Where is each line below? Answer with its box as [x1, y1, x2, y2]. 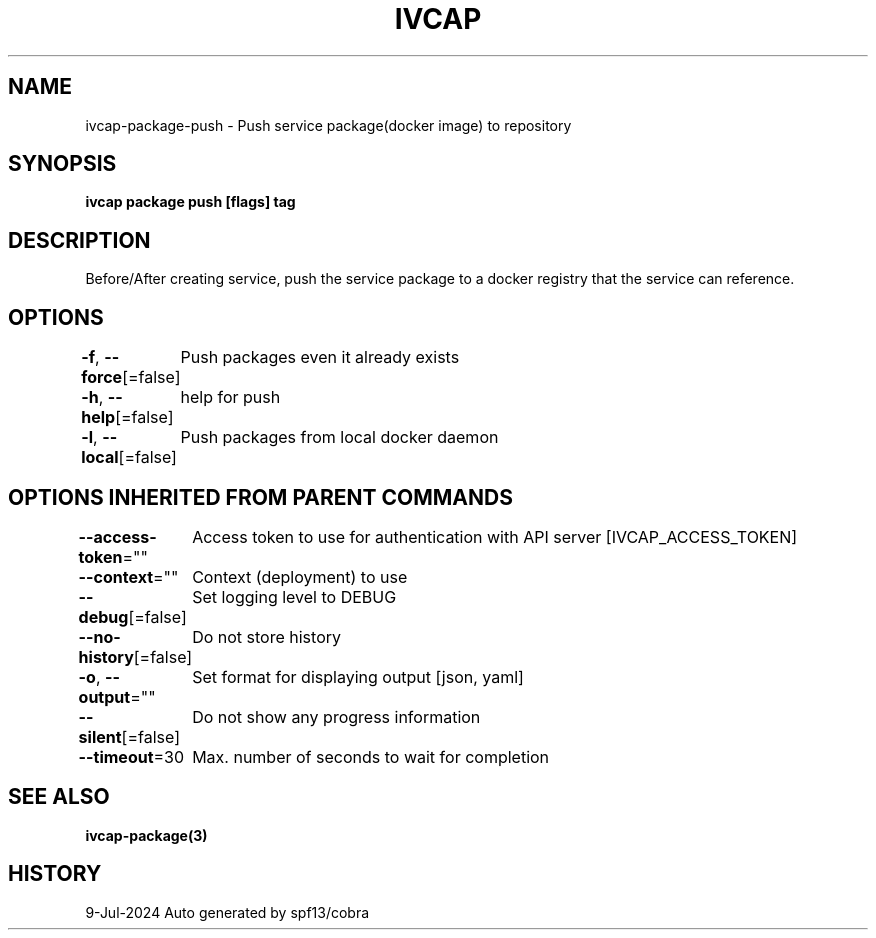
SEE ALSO [8, 784, 110, 810]
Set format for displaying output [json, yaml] [192, 666, 524, 687]
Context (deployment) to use [192, 566, 408, 587]
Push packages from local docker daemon [180, 427, 499, 448]
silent [78, 726, 122, 747]
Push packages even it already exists [180, 347, 460, 368]
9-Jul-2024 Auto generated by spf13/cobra [85, 903, 370, 921]
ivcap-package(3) [85, 826, 208, 844]
